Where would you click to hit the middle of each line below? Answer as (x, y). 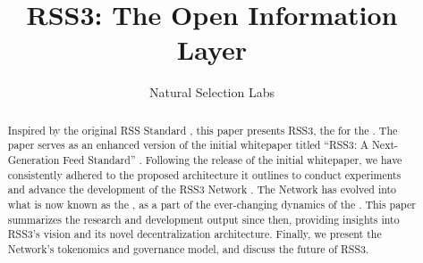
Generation (34, 160)
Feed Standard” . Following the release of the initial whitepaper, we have (233, 160)
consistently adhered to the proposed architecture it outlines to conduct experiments (204, 174)
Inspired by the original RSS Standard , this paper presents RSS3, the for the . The (203, 130)
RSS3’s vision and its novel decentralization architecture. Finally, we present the (195, 234)
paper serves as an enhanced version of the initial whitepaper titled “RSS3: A (188, 145)
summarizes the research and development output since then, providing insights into (203, 219)
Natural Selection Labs (212, 92)
